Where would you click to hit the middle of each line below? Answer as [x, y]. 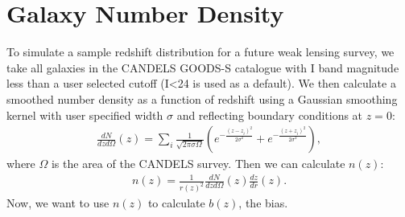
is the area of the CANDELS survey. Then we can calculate [198, 164]
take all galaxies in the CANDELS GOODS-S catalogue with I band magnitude [203, 67]
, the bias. [263, 203]
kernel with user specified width [85, 115]
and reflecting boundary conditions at [270, 115]
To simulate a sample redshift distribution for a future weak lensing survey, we [200, 52]
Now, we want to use [58, 203]
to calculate [176, 203]
